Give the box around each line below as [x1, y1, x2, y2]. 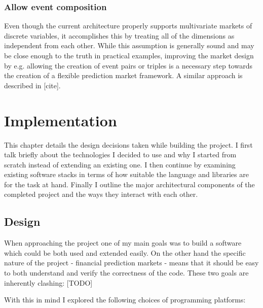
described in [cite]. [4, 80, 61, 90]
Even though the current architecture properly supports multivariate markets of [4, 20, 252, 31]
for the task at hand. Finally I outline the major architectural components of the [4, 179, 255, 189]
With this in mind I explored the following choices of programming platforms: [4, 294, 246, 305]
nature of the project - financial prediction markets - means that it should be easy [4, 257, 259, 268]
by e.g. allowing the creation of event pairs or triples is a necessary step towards [4, 60, 252, 71]
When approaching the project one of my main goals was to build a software [4, 237, 242, 248]
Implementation [4, 110, 117, 130]
